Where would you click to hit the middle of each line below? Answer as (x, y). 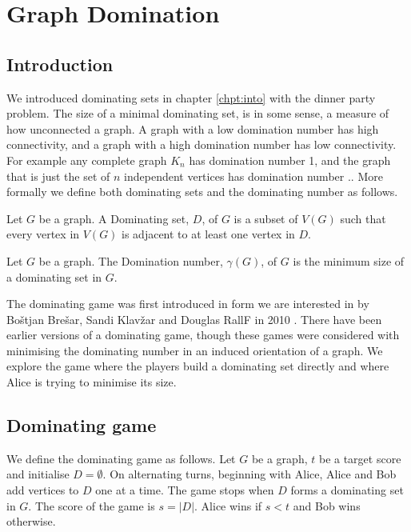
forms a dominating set (347, 490)
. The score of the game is (92, 505)
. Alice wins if (228, 505)
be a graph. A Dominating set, (114, 218)
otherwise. (31, 521)
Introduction (60, 64)
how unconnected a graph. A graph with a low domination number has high (193, 128)
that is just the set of (58, 176)
